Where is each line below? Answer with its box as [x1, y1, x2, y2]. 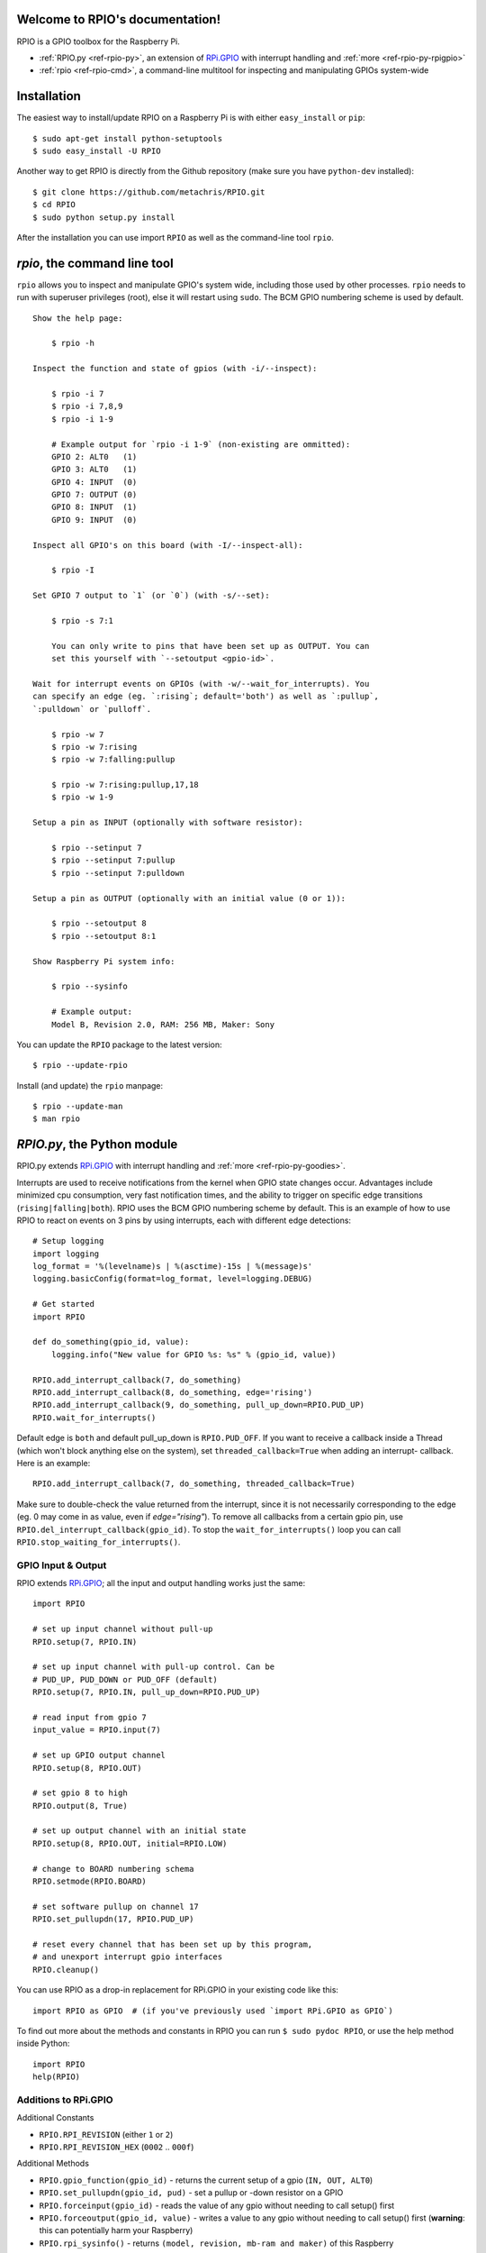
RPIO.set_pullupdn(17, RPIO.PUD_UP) [32, 1914, 194, 1924]
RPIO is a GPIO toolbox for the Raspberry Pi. [16, 36, 180, 47]
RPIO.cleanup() [32, 1965, 100, 1975]
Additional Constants [16, 2112, 94, 2123]
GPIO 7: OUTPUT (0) [50, 489, 138, 500]
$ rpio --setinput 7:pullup [50, 855, 175, 865]
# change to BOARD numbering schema [32, 1864, 194, 1874]
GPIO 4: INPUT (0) [50, 477, 138, 487]
